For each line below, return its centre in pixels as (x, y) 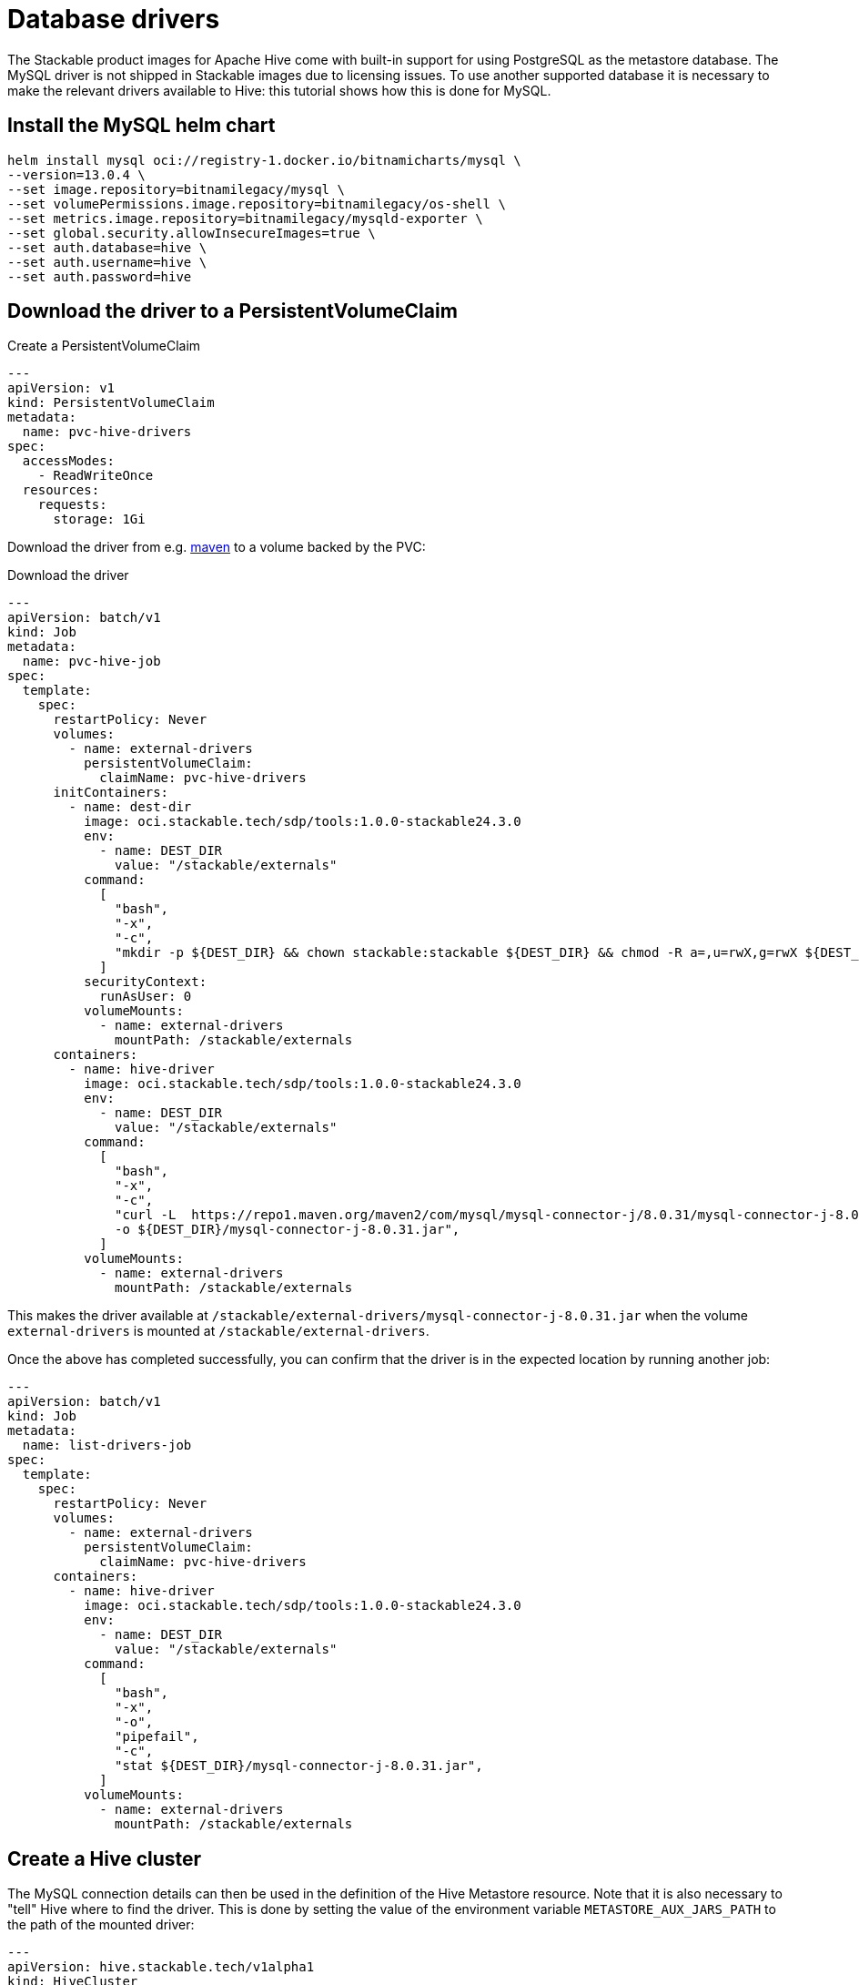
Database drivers (114, 19)
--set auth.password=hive (100, 276)
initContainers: (111, 793)
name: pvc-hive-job (91, 662)
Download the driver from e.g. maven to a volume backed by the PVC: (217, 547)
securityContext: (146, 982)
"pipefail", (157, 1737)
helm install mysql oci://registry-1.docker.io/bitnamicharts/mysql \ (264, 160)
